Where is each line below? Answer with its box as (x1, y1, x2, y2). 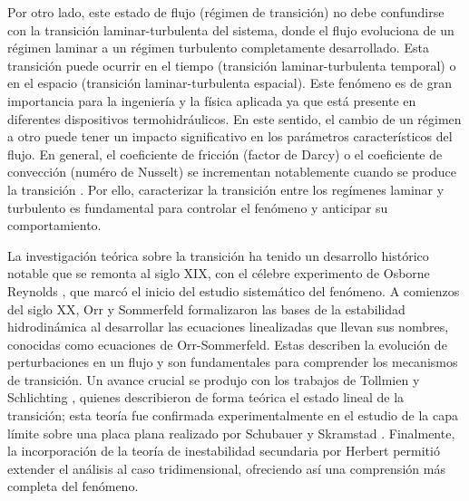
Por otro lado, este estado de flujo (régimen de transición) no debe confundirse (7, 3, 445, 21)
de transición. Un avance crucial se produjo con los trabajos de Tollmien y (7, 370, 420, 389)
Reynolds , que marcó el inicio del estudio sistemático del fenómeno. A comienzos (7, 281, 460, 300)
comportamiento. (7, 216, 102, 235)
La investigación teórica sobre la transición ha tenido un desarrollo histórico (7, 246, 429, 265)
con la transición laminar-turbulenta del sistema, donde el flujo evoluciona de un (7, 20, 454, 39)
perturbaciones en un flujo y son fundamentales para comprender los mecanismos (7, 352, 458, 371)
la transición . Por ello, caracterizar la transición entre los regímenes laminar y (7, 179, 445, 198)
